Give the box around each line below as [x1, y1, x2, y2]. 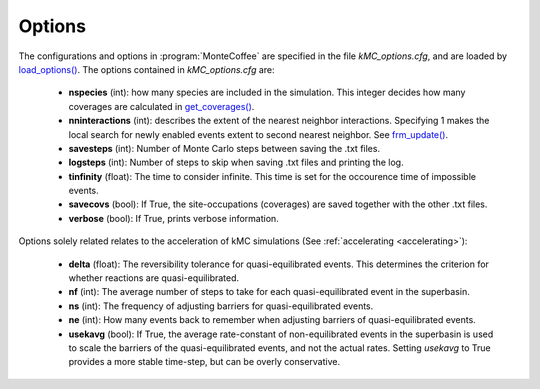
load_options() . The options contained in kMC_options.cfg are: [18, 63, 275, 75]
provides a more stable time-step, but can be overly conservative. [68, 356, 340, 368]
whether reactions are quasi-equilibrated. [68, 272, 240, 284]
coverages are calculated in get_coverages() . [68, 100, 255, 112]
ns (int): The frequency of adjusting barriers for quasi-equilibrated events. [68, 300, 374, 312]
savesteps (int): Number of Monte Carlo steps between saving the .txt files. [68, 142, 380, 154]
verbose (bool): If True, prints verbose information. [68, 212, 279, 224]
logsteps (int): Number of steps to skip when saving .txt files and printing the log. [68, 156, 404, 169]
